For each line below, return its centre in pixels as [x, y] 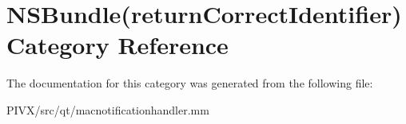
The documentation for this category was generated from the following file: [190, 83]
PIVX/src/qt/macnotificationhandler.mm [108, 109]
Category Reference [117, 45]
